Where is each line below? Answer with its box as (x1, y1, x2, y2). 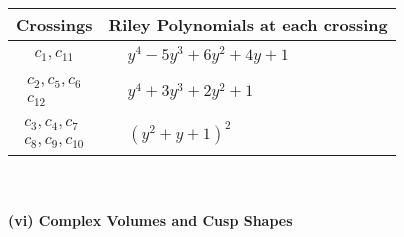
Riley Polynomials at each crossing (108, 13, 388, 36)
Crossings (16, 13, 93, 36)
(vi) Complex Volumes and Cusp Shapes (8, 210, 293, 231)
